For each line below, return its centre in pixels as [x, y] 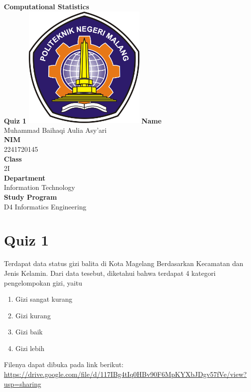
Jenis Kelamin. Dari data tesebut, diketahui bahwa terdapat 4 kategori [110, 273]
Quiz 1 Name [83, 120]
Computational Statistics [47, 6]
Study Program [30, 197]
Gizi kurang [33, 315]
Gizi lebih [30, 348]
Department [25, 177]
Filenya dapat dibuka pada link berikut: [64, 364]
